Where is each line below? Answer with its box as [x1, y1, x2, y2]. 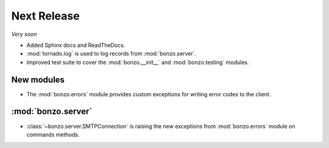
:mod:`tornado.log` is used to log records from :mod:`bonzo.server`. [26, 50, 197, 57]
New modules [11, 74, 65, 85]
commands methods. [26, 131, 80, 138]
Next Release [11, 9, 80, 23]
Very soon [11, 30, 37, 38]
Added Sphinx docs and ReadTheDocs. [26, 41, 126, 49]
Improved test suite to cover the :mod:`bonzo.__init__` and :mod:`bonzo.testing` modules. [26, 58, 249, 66]
